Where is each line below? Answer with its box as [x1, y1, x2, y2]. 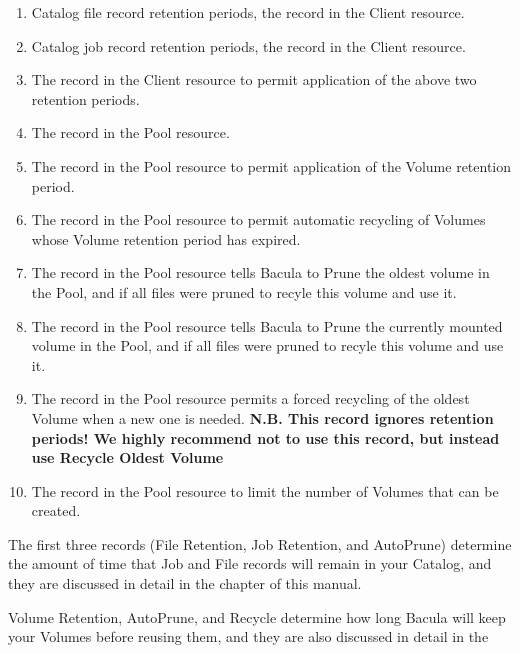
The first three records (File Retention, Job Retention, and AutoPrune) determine [8, 533, 512, 554]
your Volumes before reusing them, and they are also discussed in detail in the [8, 626, 489, 647]
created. [31, 500, 81, 521]
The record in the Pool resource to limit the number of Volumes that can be [31, 480, 499, 501]
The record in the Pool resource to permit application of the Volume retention [31, 155, 512, 176]
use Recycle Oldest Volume [31, 447, 224, 468]
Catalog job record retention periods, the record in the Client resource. [31, 35, 466, 56]
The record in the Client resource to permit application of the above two [31, 69, 477, 90]
